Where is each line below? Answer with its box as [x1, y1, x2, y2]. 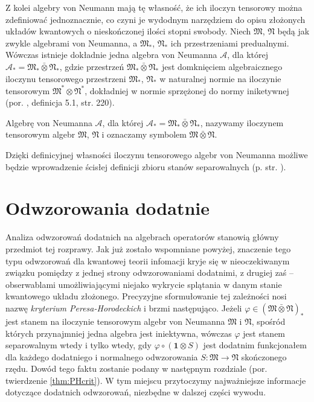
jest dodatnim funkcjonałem [203, 339, 307, 351]
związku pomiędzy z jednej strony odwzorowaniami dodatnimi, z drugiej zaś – [5, 266, 294, 279]
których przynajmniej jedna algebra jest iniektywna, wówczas [5, 327, 232, 339]
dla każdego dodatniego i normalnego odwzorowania [5, 350, 198, 363]
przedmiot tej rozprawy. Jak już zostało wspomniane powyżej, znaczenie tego [5, 242, 291, 255]
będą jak [277, 25, 310, 37]
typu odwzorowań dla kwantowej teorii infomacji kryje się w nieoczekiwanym [5, 254, 290, 267]
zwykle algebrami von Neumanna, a [5, 36, 138, 49]
